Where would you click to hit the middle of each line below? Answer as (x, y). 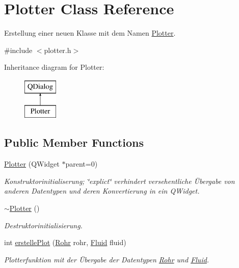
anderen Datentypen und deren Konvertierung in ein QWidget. (102, 191)
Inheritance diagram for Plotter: (54, 67)
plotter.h (58, 50)
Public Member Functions (74, 142)
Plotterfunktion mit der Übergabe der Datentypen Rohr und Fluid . (107, 259)
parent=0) (82, 164)
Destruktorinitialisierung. (43, 225)
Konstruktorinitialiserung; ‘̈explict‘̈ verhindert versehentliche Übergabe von (119, 181)
